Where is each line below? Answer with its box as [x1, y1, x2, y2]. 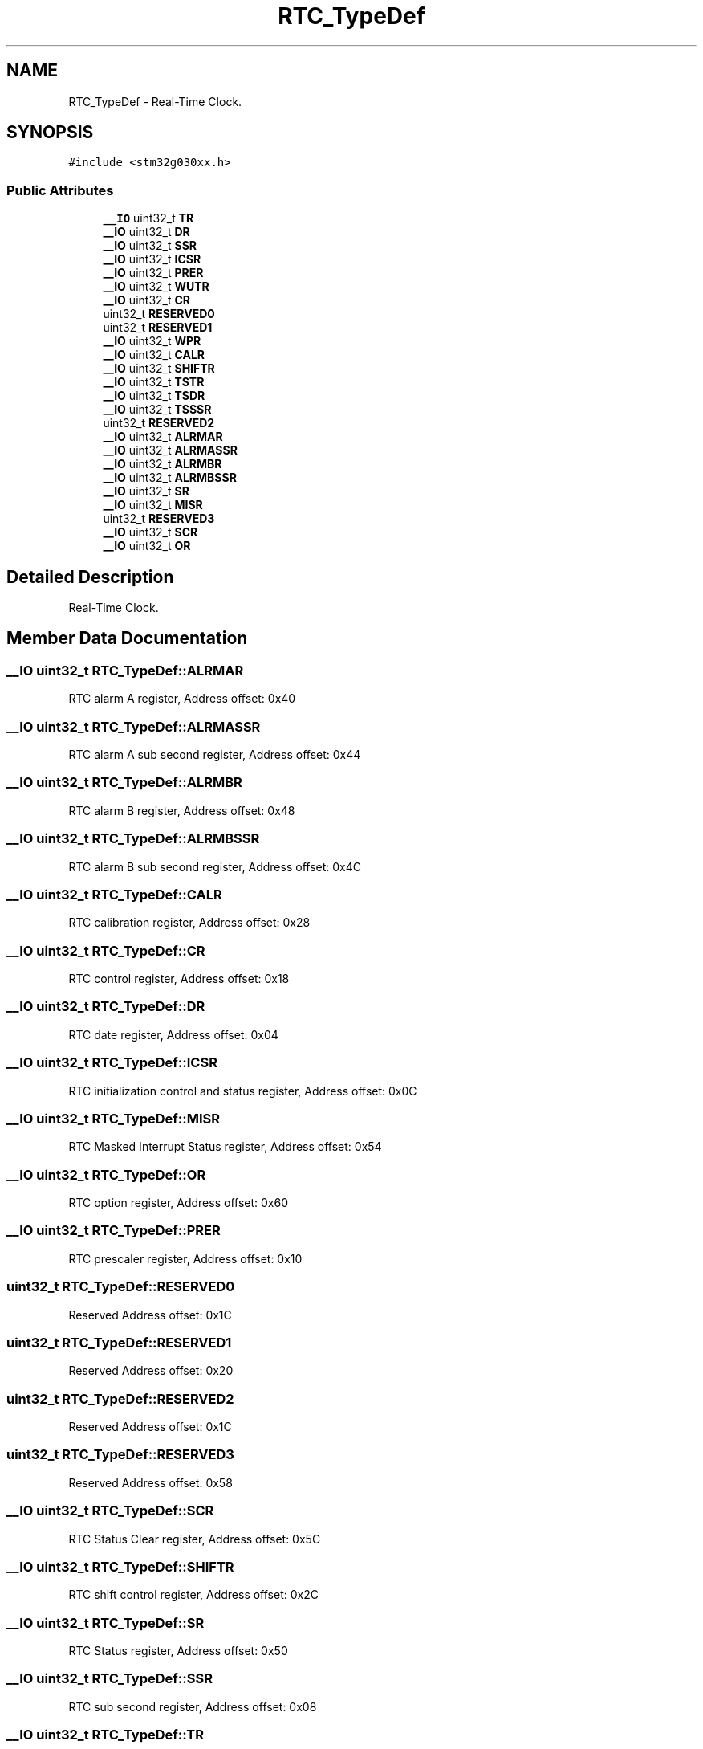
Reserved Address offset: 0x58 [68, 1475, 233, 1490]
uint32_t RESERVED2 [103, 416, 215, 430]
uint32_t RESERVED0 [103, 307, 215, 321]
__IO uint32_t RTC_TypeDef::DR [6, 998, 205, 1015]
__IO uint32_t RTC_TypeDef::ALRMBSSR [6, 830, 260, 847]
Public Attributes [6, 181, 114, 198]
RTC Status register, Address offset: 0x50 [68, 1644, 288, 1657]
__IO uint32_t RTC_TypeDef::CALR [6, 886, 222, 903]
